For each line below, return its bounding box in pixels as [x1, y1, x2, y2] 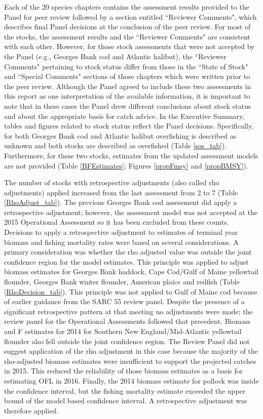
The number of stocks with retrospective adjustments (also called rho [4, 177, 219, 188]
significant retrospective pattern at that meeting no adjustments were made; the [4, 306, 253, 316]
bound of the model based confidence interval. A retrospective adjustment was [4, 395, 247, 406]
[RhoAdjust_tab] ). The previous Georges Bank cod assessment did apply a [4, 197, 237, 207]
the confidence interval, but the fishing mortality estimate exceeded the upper [4, 385, 246, 396]
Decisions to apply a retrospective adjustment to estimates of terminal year [4, 227, 238, 237]
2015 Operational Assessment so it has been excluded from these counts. [4, 217, 229, 227]
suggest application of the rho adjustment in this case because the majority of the [4, 346, 258, 356]
